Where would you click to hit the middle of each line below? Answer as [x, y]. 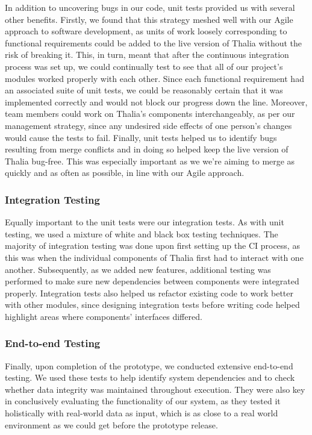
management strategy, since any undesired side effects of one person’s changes [148, 125]
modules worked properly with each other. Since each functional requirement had [154, 78]
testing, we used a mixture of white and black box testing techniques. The [142, 233]
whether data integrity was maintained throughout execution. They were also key [155, 389]
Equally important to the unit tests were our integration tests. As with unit [145, 222]
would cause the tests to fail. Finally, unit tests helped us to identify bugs [141, 137]
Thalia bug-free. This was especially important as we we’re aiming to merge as [150, 161]
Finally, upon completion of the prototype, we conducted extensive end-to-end [149, 365]
